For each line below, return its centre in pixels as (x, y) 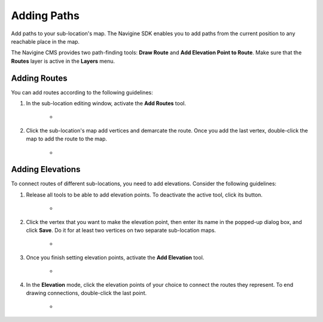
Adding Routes (39, 78)
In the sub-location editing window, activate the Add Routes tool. (106, 103)
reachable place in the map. (45, 41)
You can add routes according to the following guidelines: (82, 92)
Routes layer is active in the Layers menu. (63, 61)
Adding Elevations (46, 169)
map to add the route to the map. (67, 139)
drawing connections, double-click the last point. (86, 293)
